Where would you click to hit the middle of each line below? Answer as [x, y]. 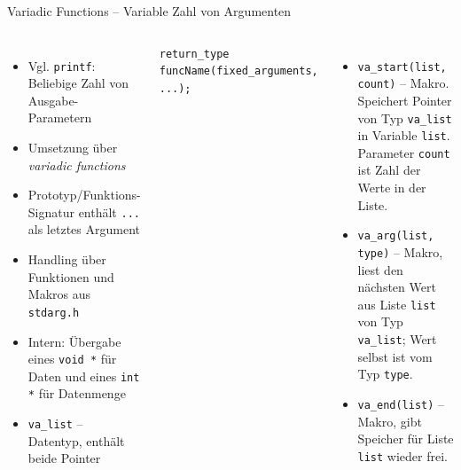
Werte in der [392, 188]
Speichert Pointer [405, 100]
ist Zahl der [389, 170]
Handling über [67, 259]
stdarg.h [54, 313]
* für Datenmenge [77, 393]
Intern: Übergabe [74, 341]
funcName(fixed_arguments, [238, 71]
